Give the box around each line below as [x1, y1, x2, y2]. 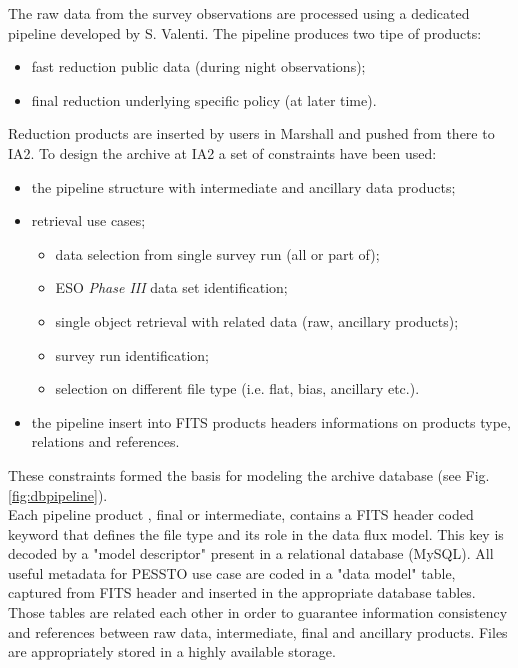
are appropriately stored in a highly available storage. [8, 641, 336, 662]
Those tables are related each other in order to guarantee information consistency [8, 602, 508, 623]
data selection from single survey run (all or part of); [55, 243, 380, 264]
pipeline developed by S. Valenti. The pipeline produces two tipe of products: [8, 22, 482, 43]
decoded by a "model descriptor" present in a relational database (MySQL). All [8, 543, 494, 564]
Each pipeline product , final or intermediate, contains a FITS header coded [8, 504, 474, 525]
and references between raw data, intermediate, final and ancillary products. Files [8, 621, 508, 642]
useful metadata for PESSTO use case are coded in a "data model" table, [8, 562, 456, 583]
